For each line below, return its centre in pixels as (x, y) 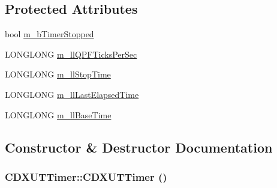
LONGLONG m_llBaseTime (58, 114)
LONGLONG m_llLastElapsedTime (72, 94)
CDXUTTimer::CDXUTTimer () (86, 176)
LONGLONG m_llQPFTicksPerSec (71, 54)
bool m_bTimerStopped (49, 34)
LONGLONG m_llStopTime (58, 74)
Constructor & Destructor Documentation (139, 147)
